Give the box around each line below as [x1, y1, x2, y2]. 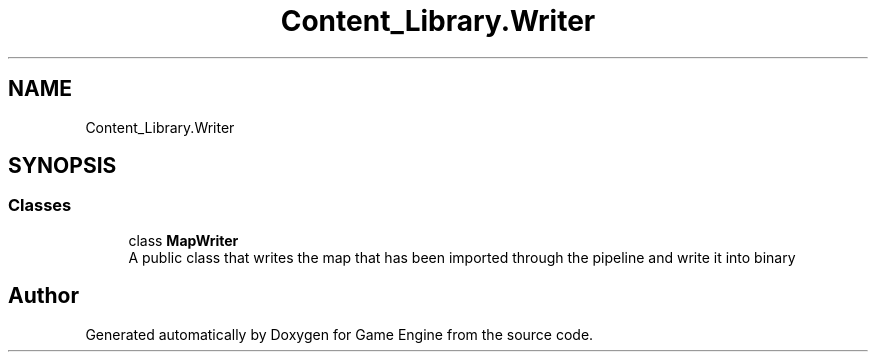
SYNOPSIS [8, 153, 117, 179]
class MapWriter [128, 231, 239, 249]
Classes [8, 195, 72, 216]
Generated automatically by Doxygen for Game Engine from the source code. [85, 325, 594, 343]
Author [8, 283, 79, 309]
